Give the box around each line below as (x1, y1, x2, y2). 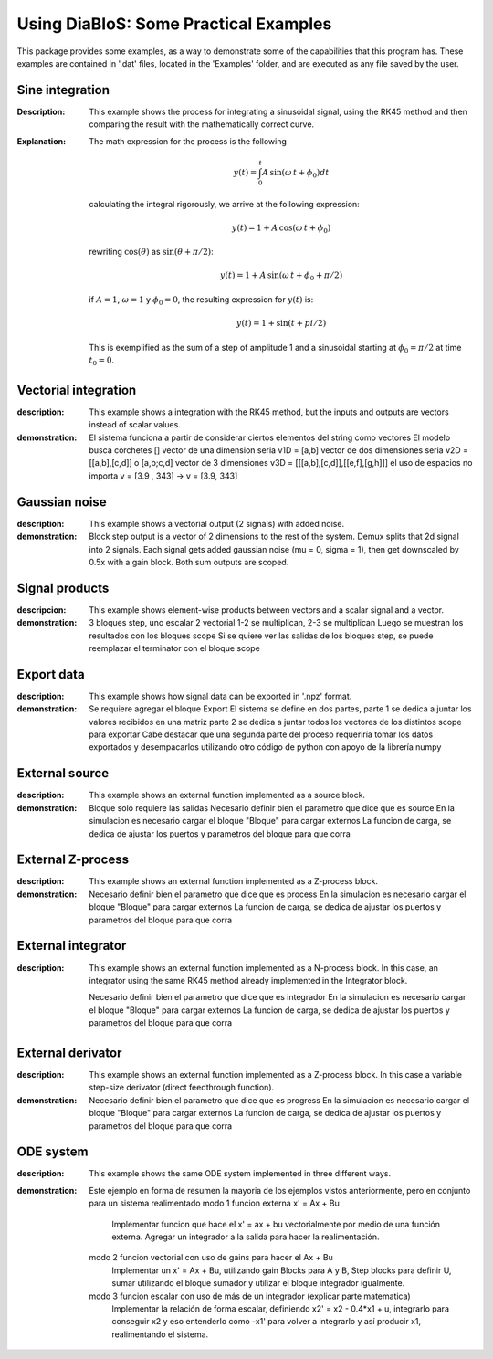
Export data (16, 667, 86, 682)
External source (16, 765, 110, 781)
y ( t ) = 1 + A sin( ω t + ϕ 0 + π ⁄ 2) (219, 270, 343, 283)
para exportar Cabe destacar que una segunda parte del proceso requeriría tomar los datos (89, 729, 434, 740)
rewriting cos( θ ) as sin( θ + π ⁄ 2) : (89, 247, 214, 258)
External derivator (16, 1045, 122, 1060)
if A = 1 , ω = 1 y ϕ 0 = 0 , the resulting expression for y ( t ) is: (89, 294, 314, 307)
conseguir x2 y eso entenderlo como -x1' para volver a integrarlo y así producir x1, (111, 1316, 422, 1327)
